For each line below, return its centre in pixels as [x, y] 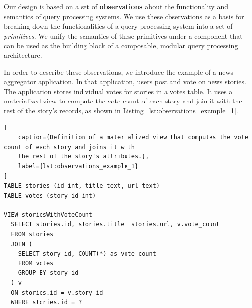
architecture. [23, 55]
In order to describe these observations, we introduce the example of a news [119, 72]
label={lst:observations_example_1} [78, 166]
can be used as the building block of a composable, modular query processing [121, 45]
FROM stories [32, 234]
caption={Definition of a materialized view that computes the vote [133, 137]
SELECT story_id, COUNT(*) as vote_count [87, 254]
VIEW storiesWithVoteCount [48, 215]
